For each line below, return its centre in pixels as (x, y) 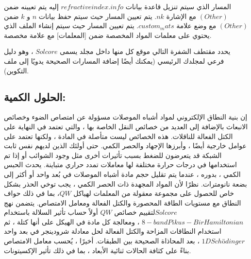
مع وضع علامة (196, 26)
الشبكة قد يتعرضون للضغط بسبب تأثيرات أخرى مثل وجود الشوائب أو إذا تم (113, 155)
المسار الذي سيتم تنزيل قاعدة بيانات (178, 6)
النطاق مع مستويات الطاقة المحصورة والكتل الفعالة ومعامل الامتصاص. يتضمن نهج (123, 202)
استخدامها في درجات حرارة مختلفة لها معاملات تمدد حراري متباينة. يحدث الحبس (120, 164)
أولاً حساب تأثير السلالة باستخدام (51, 212)
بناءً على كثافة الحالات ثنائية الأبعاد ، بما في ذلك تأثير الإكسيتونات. (98, 250)
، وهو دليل (19, 51)
